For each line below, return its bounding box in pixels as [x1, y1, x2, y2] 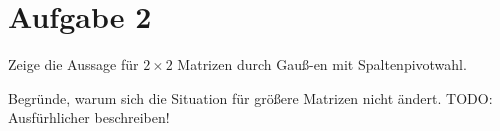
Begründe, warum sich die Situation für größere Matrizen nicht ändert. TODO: [8, 87, 493, 108]
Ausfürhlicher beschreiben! [8, 107, 170, 128]
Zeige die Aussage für [8, 54, 139, 75]
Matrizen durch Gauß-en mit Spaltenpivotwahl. [177, 54, 467, 75]
